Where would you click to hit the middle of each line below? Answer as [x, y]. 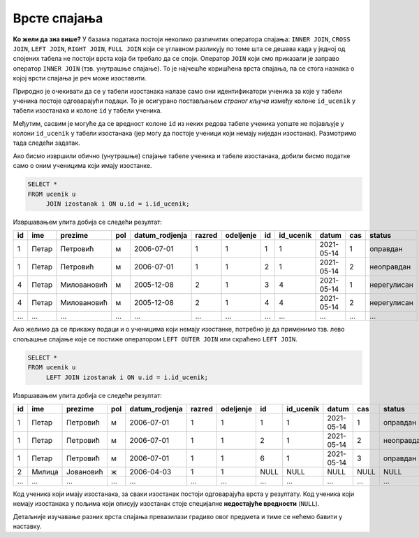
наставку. [27, 526]
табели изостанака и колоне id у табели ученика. [88, 111]
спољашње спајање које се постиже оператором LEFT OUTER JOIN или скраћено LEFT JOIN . [155, 339]
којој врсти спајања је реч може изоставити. [80, 78]
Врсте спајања [58, 18]
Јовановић [85, 472]
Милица [45, 472]
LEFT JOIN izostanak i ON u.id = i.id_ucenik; [127, 377]
